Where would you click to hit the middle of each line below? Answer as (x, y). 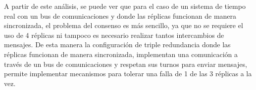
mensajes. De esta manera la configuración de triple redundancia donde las (117, 45)
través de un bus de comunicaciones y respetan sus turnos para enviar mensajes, (126, 64)
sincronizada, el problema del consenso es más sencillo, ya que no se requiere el (124, 25)
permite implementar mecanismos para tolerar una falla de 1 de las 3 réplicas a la (128, 74)
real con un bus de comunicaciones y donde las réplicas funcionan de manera (120, 15)
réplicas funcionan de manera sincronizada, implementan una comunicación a (121, 54)
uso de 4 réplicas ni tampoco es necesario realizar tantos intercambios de (114, 35)
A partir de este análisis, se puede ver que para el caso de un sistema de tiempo (125, 6)
